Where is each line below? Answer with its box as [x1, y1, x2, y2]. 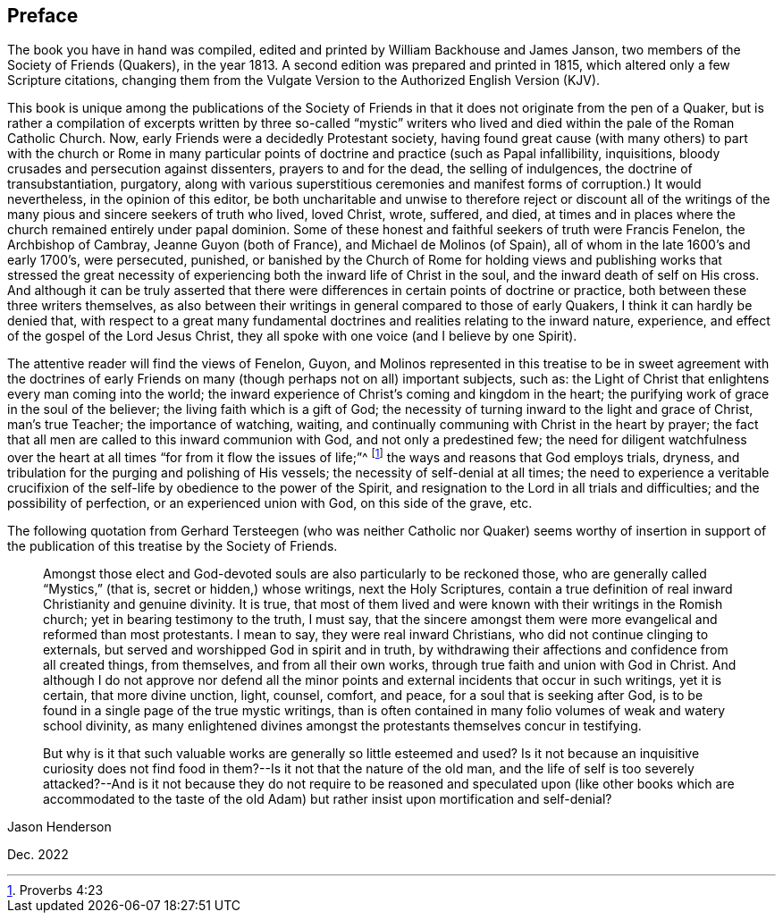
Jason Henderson [7, 819, 112, 835]
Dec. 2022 [7, 847, 69, 863]
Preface [7, 4, 79, 27]
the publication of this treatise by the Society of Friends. [7, 538, 338, 554]
